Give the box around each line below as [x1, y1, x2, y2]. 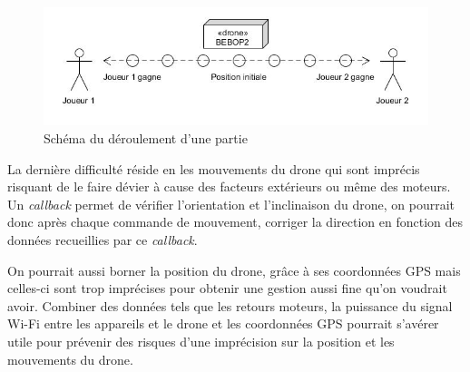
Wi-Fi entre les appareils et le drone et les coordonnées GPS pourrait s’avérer [7, 314, 439, 333]
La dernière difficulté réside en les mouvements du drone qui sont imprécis [7, 159, 420, 178]
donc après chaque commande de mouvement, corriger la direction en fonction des [7, 212, 463, 231]
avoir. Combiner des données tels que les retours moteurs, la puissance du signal [7, 296, 453, 315]
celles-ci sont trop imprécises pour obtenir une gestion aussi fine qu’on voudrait [7, 279, 447, 298]
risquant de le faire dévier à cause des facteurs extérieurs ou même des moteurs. [7, 177, 451, 196]
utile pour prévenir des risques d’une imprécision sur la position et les [7, 331, 395, 350]
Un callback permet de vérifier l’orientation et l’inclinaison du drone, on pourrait [7, 194, 455, 213]
